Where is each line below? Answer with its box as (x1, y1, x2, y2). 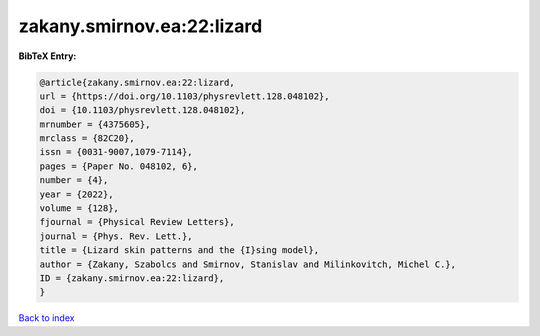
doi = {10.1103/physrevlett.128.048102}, (39, 105, 246, 116)
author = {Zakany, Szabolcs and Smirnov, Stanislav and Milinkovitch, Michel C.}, (39, 258, 457, 270)
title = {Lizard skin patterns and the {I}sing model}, (39, 245, 320, 256)
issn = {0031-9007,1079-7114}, (39, 146, 194, 158)
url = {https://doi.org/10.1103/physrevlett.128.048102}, (39, 90, 330, 102)
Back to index (18, 312, 75, 324)
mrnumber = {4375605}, (39, 118, 151, 130)
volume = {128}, (39, 203, 120, 214)
